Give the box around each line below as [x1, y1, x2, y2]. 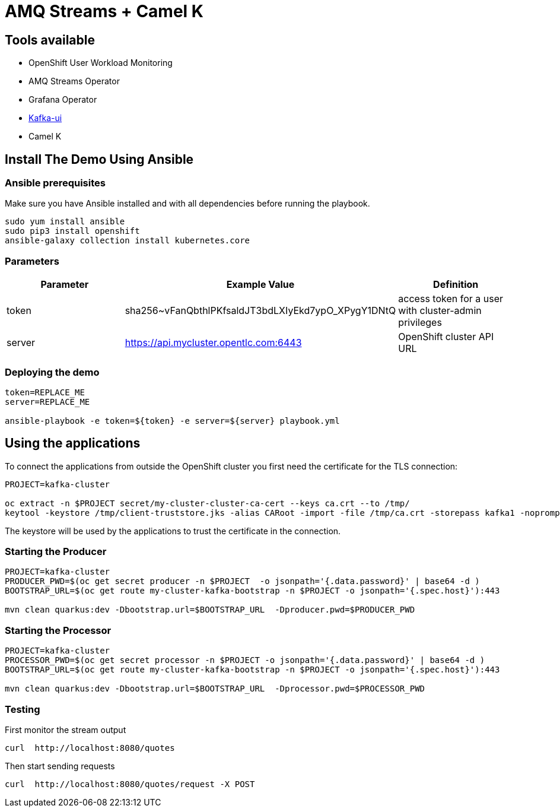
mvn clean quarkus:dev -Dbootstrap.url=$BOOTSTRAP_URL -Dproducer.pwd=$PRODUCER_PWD [5, 605, 415, 615]
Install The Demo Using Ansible [5, 151, 194, 167]
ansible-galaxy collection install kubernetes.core [5, 236, 250, 246]
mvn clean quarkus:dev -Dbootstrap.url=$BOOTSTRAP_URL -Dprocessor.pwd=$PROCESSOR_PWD [5, 684, 425, 694]
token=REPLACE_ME [5, 387, 85, 397]
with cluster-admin [398, 304, 482, 317]
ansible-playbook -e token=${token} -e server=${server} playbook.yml [5, 415, 340, 426]
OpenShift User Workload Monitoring [28, 58, 173, 68]
